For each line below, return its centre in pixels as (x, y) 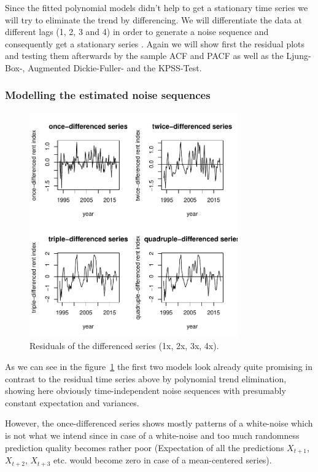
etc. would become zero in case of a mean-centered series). (163, 460)
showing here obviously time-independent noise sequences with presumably (145, 391)
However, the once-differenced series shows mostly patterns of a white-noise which (159, 423)
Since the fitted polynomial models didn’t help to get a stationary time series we (157, 7)
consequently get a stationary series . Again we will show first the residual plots (155, 43)
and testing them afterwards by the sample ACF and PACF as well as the (144, 56)
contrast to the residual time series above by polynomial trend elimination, (146, 378)
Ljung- (299, 56)
